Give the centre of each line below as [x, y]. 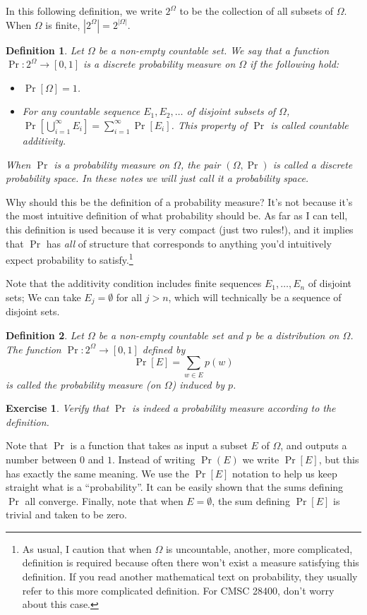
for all [129, 297]
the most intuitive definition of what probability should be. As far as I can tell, [177, 215]
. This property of [209, 124]
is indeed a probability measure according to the [234, 408]
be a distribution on [297, 335]
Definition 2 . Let [45, 335]
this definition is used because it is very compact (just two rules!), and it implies [180, 229]
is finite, [63, 24]
